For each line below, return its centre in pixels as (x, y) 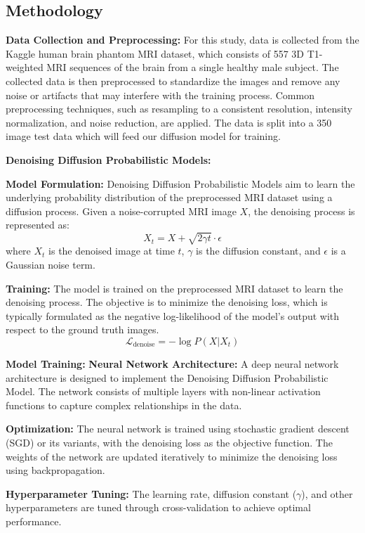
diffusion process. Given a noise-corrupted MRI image (121, 211)
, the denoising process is (301, 211)
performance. (34, 521)
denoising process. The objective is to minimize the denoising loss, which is (167, 302)
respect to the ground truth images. (82, 329)
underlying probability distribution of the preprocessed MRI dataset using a (169, 197)
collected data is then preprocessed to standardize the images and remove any (173, 81)
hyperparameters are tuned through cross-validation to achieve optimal (158, 507)
